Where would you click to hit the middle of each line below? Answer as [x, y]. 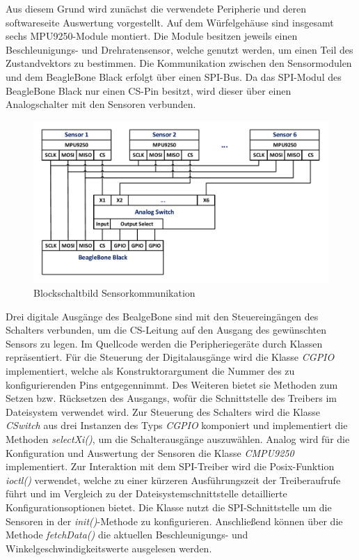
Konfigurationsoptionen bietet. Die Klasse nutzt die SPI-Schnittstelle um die [169, 507]
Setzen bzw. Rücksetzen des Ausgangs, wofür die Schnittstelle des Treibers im [171, 398]
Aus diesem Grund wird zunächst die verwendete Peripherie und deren [156, 8]
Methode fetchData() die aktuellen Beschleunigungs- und [127, 535]
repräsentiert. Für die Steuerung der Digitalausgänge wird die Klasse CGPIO [170, 357]
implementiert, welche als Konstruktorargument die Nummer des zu [150, 371]
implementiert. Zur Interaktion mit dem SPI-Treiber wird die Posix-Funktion [170, 466]
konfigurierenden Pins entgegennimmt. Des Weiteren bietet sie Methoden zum [172, 384]
